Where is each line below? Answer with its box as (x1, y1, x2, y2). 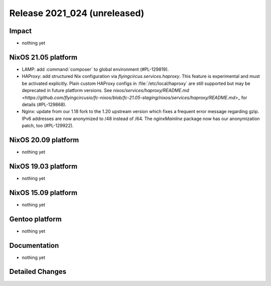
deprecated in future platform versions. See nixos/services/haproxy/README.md (22, 87, 189, 93)
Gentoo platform (9, 215, 62, 223)
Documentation (9, 241, 59, 250)
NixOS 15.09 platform (9, 188, 78, 197)
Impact (9, 27, 32, 35)
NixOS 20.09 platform (9, 136, 79, 144)
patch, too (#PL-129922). (22, 123, 74, 129)
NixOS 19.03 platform (9, 162, 78, 170)
